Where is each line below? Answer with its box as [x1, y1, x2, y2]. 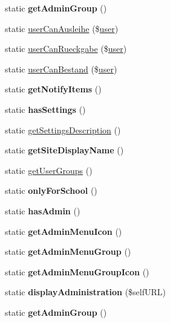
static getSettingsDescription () [5, 123, 121, 136]
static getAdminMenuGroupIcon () [5, 265, 149, 278]
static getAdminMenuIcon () [5, 225, 122, 237]
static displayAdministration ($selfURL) [5, 286, 166, 298]
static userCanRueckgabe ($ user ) [5, 42, 127, 55]
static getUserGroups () [5, 164, 93, 176]
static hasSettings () [5, 103, 86, 115]
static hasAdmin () [5, 204, 80, 217]
